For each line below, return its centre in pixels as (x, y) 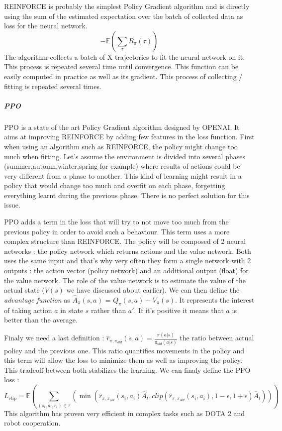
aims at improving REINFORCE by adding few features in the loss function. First (129, 137)
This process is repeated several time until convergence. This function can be (121, 66)
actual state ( (24, 290)
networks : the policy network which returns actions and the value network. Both (128, 251)
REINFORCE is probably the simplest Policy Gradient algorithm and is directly (127, 6)
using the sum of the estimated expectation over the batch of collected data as (124, 16)
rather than (109, 310)
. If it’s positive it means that (179, 310)
